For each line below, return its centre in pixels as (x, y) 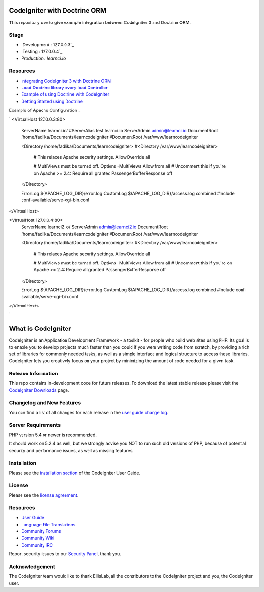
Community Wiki (38, 538)
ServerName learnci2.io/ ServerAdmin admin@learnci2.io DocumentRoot (95, 227)
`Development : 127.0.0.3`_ (48, 44)
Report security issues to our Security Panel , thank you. (65, 554)
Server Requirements (35, 425)
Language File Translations (48, 524)
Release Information (33, 373)
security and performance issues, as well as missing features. (71, 450)
